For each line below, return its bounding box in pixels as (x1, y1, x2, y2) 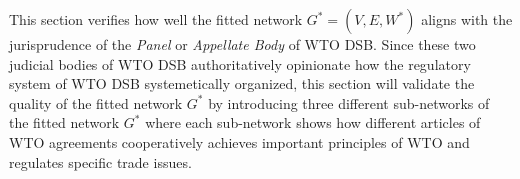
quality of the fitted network (9, 92, 183, 113)
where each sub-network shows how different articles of (145, 112, 481, 133)
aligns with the (421, 9, 513, 29)
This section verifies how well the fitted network (9, 9, 303, 29)
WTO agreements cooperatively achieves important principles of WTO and (9, 131, 470, 152)
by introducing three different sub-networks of (208, 92, 490, 113)
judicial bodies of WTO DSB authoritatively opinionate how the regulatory (9, 53, 471, 74)
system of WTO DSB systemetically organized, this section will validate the (9, 73, 475, 94)
